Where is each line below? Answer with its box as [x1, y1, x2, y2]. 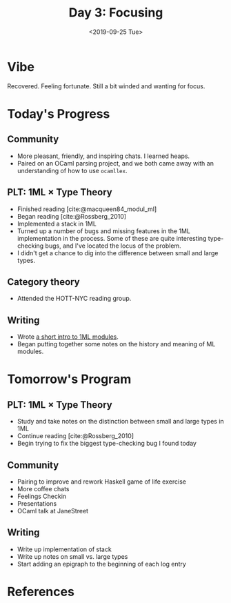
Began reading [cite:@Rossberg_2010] [17, 212, 126, 220]
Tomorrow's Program [7, 371, 132, 387]
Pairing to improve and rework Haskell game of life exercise [17, 477, 186, 486]
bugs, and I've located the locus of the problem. [45, 241, 181, 250]
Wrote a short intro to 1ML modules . [17, 333, 119, 341]
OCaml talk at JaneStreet [17, 506, 88, 515]
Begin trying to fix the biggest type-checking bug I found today [17, 439, 197, 448]
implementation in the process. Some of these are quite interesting [17, 234, 207, 242]
